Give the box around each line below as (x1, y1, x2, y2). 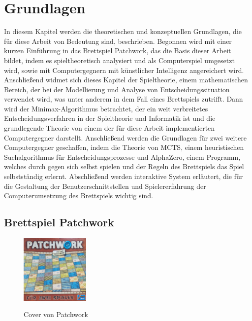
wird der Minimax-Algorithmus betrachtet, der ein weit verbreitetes (4, 103, 208, 113)
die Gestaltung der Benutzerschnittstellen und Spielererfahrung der (4, 180, 206, 191)
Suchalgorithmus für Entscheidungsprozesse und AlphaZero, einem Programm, (4, 151, 241, 162)
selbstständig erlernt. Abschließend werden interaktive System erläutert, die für (4, 171, 243, 181)
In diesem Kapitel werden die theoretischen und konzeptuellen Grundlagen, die (4, 26, 242, 36)
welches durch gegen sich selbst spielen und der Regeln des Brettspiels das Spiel (4, 161, 244, 172)
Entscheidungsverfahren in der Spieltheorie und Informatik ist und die (4, 113, 216, 123)
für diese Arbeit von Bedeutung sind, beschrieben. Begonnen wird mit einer (4, 36, 232, 46)
